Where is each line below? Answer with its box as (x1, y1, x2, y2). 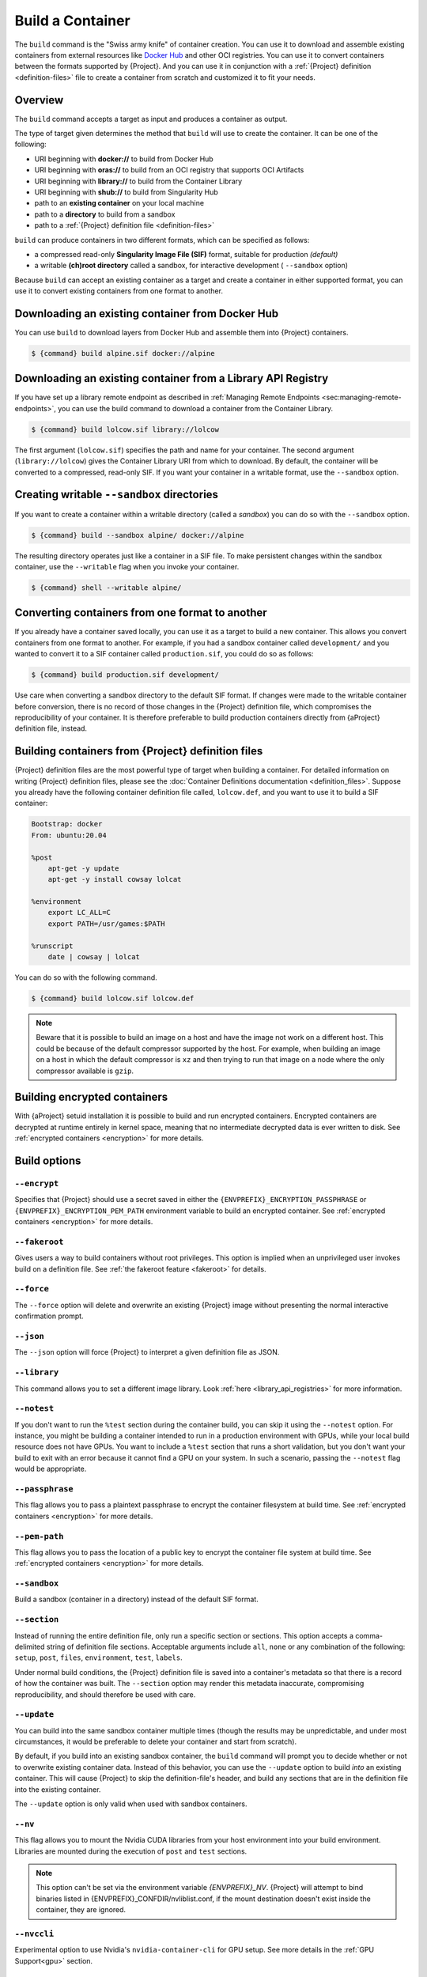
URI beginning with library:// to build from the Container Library (34, 176, 243, 186)
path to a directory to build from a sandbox (34, 210, 176, 219)
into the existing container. (14, 1784, 101, 1794)
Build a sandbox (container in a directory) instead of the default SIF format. (14, 1594, 259, 1605)
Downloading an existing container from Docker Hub (14, 307, 279, 320)
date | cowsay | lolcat (47, 953, 140, 962)
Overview (14, 93, 64, 107)
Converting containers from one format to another (14, 606, 268, 620)
